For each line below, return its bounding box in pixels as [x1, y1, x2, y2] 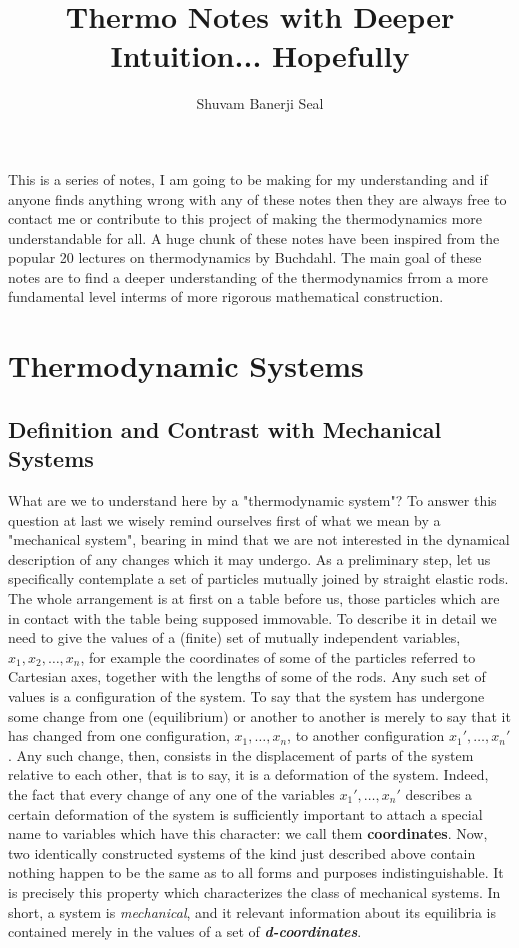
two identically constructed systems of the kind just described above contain [8, 842, 476, 863]
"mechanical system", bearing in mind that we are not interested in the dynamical [8, 529, 510, 550]
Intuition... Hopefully [110, 35, 410, 76]
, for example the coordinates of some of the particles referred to [80, 646, 476, 667]
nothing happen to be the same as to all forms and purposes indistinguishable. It [8, 862, 504, 883]
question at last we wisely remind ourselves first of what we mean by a [8, 509, 441, 530]
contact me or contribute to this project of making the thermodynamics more [8, 208, 482, 229]
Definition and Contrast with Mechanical [8, 413, 442, 444]
